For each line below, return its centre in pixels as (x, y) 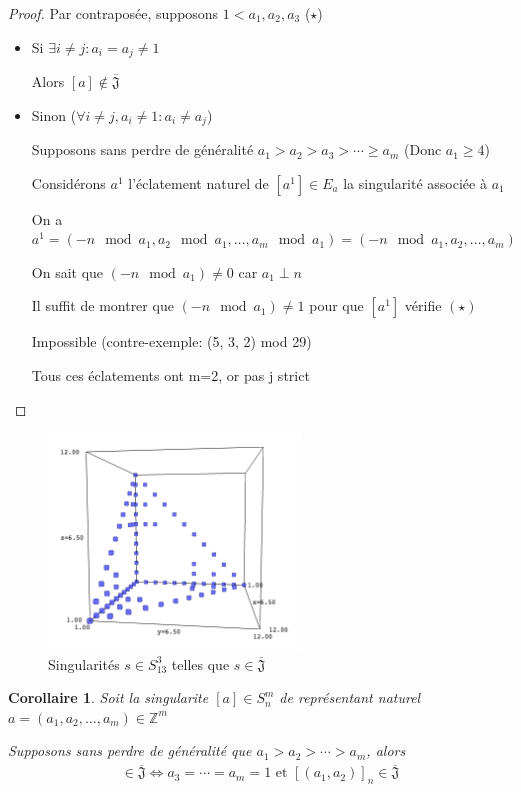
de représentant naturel (350, 697)
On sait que (67, 271)
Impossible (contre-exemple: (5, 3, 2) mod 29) (171, 341)
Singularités (84, 663)
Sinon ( (54, 114)
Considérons (68, 182)
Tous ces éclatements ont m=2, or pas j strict (170, 375)
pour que (336, 305)
